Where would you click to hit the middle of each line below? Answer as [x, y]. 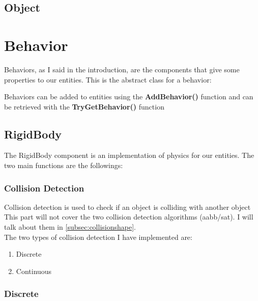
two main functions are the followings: [64, 165]
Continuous [34, 271]
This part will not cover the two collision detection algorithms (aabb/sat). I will [129, 217]
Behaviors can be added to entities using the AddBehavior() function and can [129, 97]
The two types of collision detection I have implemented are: [98, 237]
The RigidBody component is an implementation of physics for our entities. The [129, 155]
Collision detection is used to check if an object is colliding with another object [127, 207]
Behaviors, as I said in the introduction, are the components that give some [122, 69]
